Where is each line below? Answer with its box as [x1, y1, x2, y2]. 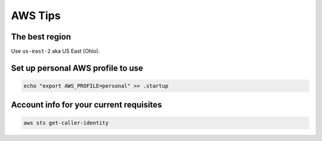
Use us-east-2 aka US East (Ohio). [11, 48, 100, 55]
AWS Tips [11, 9, 61, 22]
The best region [11, 32, 72, 42]
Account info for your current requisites [11, 100, 162, 110]
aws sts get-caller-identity [23, 119, 109, 126]
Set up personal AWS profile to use [11, 63, 143, 73]
